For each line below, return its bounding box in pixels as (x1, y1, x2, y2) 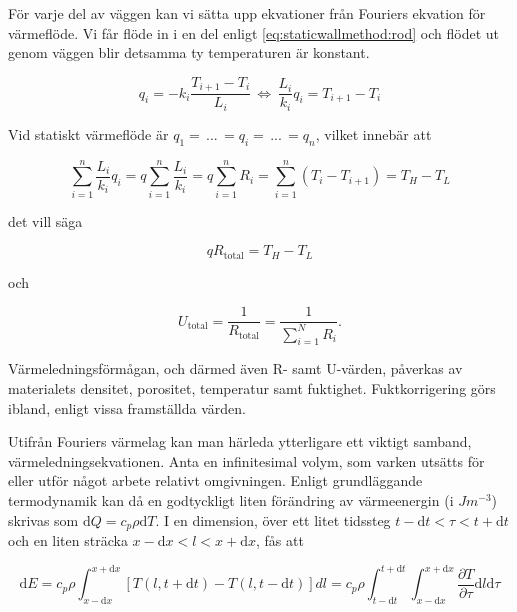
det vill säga (8, 210, 83, 231)
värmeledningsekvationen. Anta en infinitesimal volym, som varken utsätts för (8, 450, 485, 471)
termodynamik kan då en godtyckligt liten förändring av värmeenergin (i (8, 490, 454, 511)
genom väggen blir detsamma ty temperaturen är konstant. (8, 42, 370, 63)
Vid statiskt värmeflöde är (8, 123, 169, 144)
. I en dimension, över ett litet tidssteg (155, 509, 391, 530)
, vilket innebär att (315, 123, 432, 144)
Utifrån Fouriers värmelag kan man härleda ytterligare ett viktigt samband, (8, 431, 472, 452)
